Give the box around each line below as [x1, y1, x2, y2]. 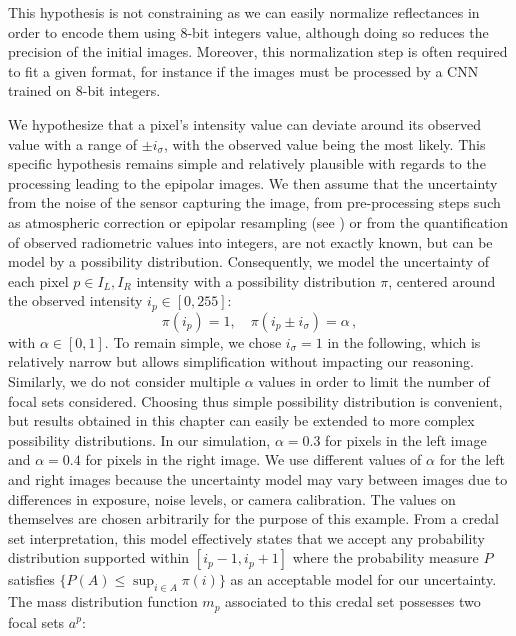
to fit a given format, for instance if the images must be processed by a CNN [8, 60, 479, 81]
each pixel [8, 270, 69, 291]
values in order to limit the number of [258, 370, 490, 391]
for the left [439, 449, 506, 470]
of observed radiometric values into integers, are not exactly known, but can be [8, 231, 493, 252]
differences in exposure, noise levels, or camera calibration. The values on [8, 488, 456, 509]
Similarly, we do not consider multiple [8, 370, 240, 391]
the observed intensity [8, 290, 143, 311]
